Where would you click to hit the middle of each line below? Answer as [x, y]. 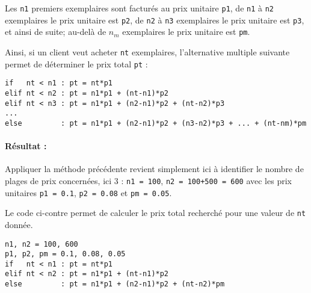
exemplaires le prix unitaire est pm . [186, 32]
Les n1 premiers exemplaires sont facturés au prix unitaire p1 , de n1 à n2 [139, 8]
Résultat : [26, 146]
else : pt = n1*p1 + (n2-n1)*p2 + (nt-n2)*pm [115, 284]
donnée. [19, 224]
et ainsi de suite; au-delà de [56, 32]
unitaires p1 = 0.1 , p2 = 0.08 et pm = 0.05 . [88, 192]
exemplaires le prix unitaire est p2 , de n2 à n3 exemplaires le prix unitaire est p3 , [155, 20]
